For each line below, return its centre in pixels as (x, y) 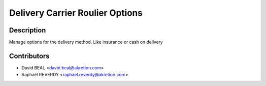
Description (28, 30)
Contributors (29, 56)
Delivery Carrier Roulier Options (76, 13)
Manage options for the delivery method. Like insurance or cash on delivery (86, 42)
